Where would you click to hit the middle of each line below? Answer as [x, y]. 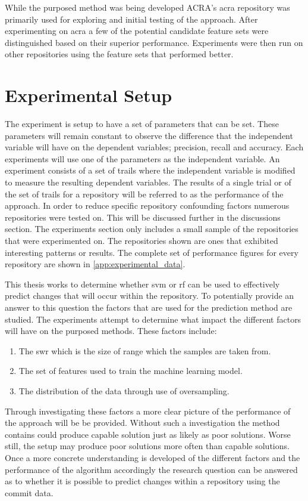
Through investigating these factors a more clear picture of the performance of [148, 411]
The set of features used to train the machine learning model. [131, 371]
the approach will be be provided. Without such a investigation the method [142, 423]
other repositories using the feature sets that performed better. [119, 54]
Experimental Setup [89, 95]
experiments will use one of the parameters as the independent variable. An [142, 158]
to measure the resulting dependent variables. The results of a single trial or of [148, 182]
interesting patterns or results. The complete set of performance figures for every [152, 252]
